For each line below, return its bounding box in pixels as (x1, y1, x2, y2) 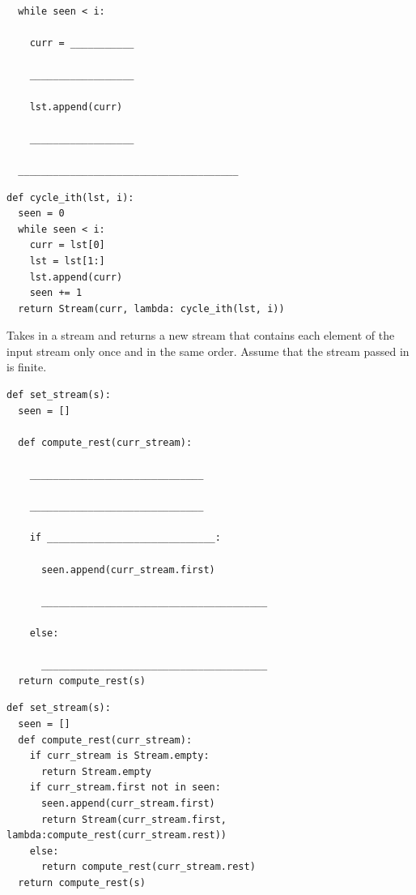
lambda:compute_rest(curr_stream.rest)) (6, 829, 227, 841)
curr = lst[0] (29, 239, 105, 251)
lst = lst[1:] (29, 255, 105, 267)
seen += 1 (29, 287, 83, 299)
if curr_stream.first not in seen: (29, 782, 221, 794)
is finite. (6, 358, 47, 375)
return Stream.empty (40, 765, 151, 777)
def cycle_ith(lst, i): (6, 191, 134, 203)
